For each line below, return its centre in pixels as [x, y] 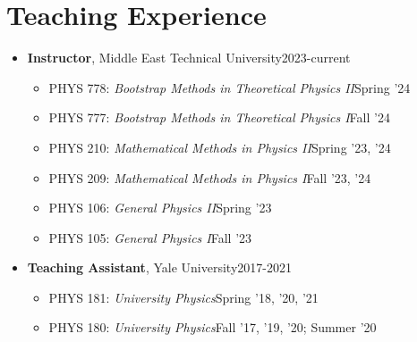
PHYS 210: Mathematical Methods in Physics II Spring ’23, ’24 [220, 147]
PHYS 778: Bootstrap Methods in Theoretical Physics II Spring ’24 [230, 87]
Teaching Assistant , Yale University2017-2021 [159, 267]
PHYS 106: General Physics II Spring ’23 [160, 208]
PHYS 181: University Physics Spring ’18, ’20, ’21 [183, 297]
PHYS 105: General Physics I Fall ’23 [150, 237]
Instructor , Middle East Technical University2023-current [189, 58]
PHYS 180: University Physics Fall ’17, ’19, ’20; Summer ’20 [213, 327]
